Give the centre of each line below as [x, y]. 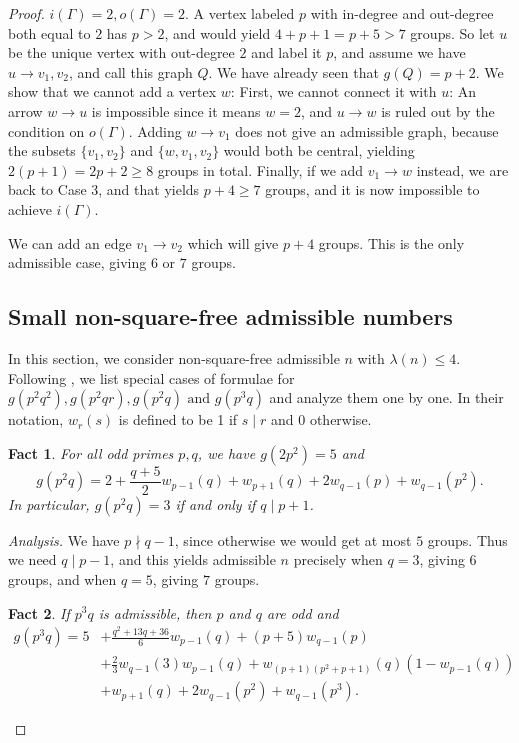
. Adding [155, 130]
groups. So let [452, 32]
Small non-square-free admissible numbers [230, 316]
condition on [46, 130]
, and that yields [149, 189]
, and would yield [217, 32]
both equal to [49, 32]
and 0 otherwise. [321, 419]
